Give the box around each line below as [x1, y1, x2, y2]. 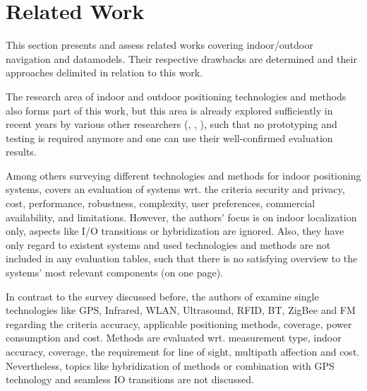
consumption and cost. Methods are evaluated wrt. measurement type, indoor [6, 330, 342, 345]
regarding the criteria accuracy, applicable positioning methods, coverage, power [6, 316, 352, 331]
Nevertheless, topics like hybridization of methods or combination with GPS [6, 358, 335, 373]
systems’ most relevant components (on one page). [6, 265, 223, 280]
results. [6, 144, 37, 159]
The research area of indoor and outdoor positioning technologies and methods [6, 88, 347, 103]
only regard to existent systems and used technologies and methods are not [6, 237, 331, 252]
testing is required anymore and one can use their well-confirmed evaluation [6, 130, 333, 145]
